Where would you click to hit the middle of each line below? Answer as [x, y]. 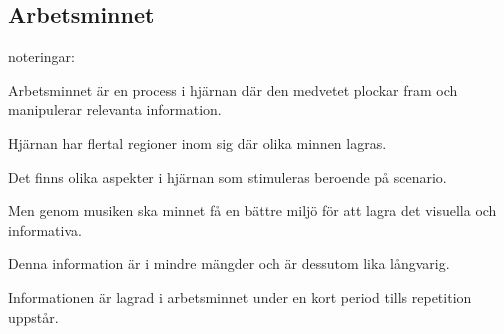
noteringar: [41, 56]
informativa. [45, 229]
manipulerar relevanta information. [115, 109]
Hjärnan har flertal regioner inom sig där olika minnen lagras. [197, 142]
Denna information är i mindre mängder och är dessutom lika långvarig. [229, 263]
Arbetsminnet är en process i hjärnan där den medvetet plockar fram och [233, 89]
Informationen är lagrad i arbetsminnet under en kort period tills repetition [240, 296]
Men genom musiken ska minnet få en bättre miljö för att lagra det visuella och [252, 210]
